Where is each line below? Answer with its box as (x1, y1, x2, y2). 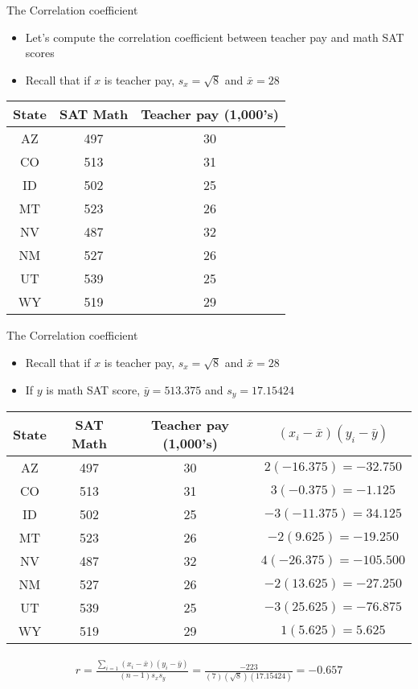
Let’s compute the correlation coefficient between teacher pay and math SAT (25, 28, 404, 45)
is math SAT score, (46, 381, 141, 398)
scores (25, 44, 55, 61)
